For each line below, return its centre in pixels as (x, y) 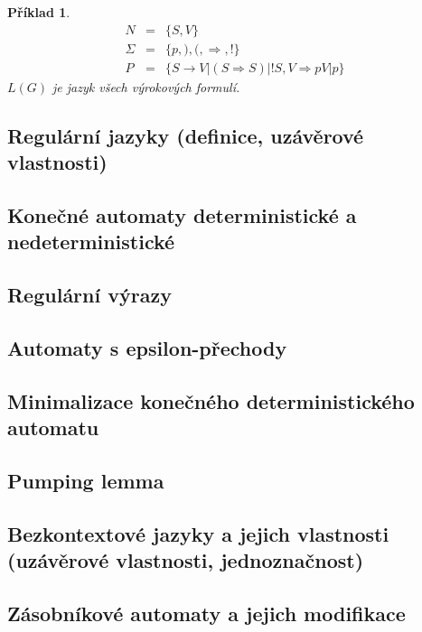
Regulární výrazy (89, 295)
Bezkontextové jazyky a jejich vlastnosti (198, 533)
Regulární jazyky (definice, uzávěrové (186, 135)
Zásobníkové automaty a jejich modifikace (206, 613)
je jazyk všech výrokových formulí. (146, 86)
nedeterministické (91, 242)
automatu (53, 427)
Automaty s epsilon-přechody (147, 347)
